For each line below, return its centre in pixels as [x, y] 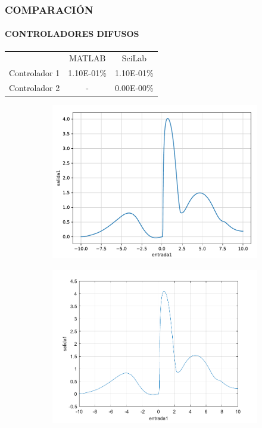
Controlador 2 [35, 88]
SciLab [134, 58]
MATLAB [87, 58]
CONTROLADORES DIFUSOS [72, 34]
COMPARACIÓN [49, 9]
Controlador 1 [35, 73]
